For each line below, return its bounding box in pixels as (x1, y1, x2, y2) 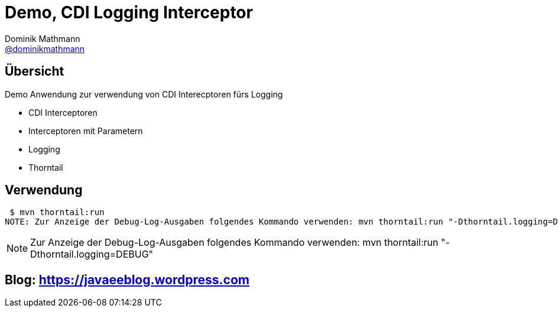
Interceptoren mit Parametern (28, 125, 143, 136)
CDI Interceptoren (28, 107, 98, 118)
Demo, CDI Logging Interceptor (5, 2, 253, 22)
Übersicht (5, 64, 64, 79)
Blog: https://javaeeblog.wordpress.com (5, 272, 249, 287)
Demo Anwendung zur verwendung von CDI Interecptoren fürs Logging (5, 89, 283, 99)
